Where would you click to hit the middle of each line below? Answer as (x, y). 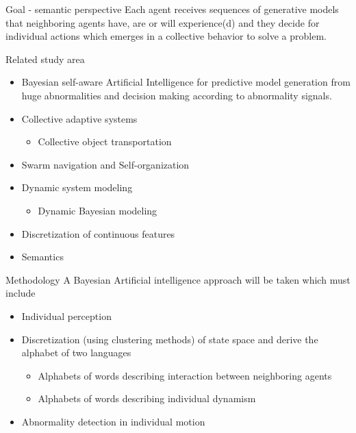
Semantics (42, 257)
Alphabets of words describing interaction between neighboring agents (185, 375)
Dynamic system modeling (77, 187)
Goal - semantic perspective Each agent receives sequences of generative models (172, 9)
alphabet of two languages (76, 352)
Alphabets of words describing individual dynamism (147, 398)
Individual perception (66, 316)
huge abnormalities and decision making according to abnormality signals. (177, 95)
